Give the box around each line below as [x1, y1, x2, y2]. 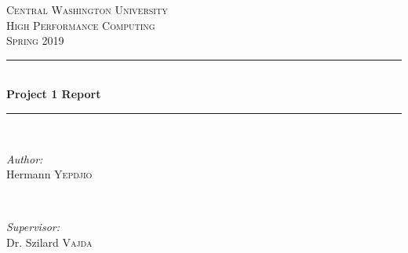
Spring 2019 [6, 32, 64, 49]
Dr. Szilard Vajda [6, 233, 93, 250]
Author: [6, 150, 43, 167]
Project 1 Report [6, 86, 101, 102]
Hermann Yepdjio [6, 166, 93, 182]
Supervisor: [6, 218, 60, 235]
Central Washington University [6, 2, 168, 17]
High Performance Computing [6, 16, 155, 33]
